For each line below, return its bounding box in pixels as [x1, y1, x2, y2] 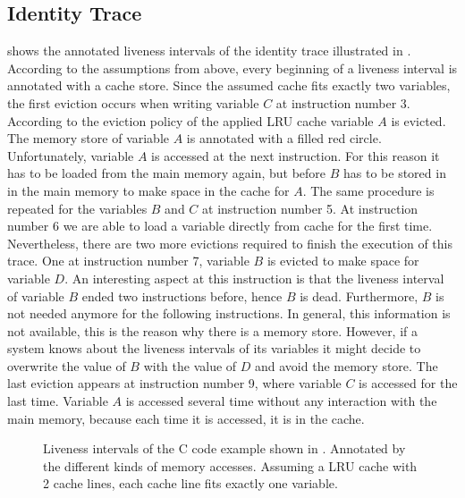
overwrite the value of [7, 356, 126, 375]
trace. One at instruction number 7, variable [7, 251, 249, 270]
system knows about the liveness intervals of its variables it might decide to [7, 339, 421, 358]
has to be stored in [343, 164, 446, 182]
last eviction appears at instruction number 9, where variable [7, 374, 342, 392]
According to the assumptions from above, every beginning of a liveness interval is [7, 58, 458, 77]
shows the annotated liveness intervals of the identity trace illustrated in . [7, 41, 411, 60]
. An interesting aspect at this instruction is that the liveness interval [64, 268, 444, 287]
